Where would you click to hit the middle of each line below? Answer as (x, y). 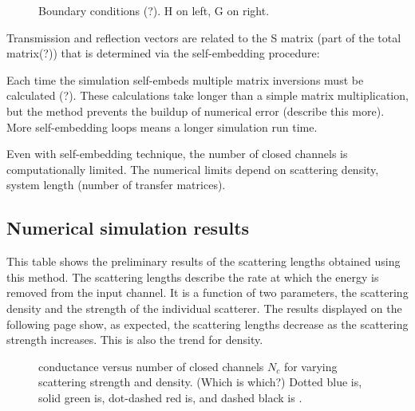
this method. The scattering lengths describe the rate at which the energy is (193, 277)
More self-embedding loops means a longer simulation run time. (162, 126)
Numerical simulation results (128, 228)
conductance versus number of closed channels (151, 366)
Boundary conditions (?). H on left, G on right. (154, 10)
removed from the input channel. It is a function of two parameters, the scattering (207, 292)
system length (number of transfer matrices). (116, 185)
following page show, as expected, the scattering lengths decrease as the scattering (207, 324)
